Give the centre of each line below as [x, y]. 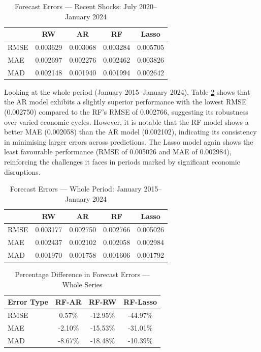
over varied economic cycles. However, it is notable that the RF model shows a [126, 121]
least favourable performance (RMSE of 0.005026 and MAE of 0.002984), [118, 152]
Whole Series [82, 284]
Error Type [28, 302]
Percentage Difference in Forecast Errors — [82, 274]
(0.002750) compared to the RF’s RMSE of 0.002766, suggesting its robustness [126, 112]
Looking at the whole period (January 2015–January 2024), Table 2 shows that [127, 91]
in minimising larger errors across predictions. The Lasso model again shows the [129, 141]
